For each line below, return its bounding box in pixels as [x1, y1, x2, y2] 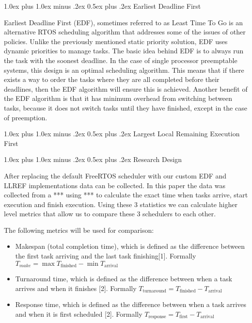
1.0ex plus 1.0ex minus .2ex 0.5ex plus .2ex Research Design [4, 154, 182, 164]
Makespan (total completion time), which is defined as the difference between [15, 241, 245, 251]
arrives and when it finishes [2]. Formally [15, 283, 137, 293]
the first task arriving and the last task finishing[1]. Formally [15, 251, 196, 261]
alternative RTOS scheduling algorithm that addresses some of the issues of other [4, 27, 246, 37]
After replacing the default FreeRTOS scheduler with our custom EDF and [4, 170, 227, 180]
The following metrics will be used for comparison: [4, 225, 154, 235]
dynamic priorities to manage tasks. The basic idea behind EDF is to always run [4, 46, 244, 56]
